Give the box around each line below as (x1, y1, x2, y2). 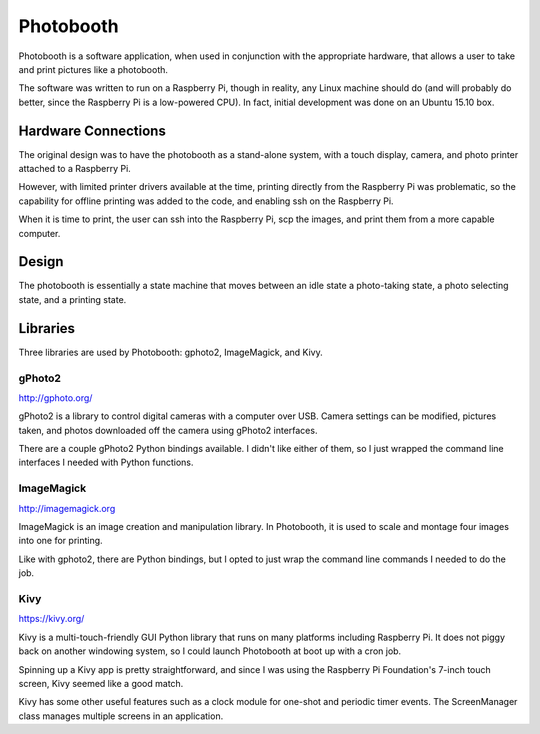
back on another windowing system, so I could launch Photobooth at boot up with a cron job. (18, 645, 402, 657)
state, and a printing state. (18, 293, 127, 305)
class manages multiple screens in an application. (18, 710, 224, 722)
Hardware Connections (18, 122, 167, 139)
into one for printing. (18, 535, 104, 547)
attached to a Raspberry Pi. (18, 163, 132, 175)
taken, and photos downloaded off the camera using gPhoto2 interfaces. (18, 424, 318, 436)
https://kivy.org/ (18, 613, 85, 625)
